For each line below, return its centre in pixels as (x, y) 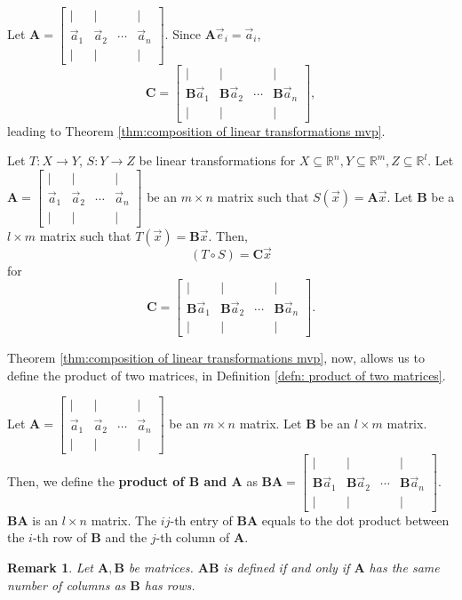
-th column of (193, 537)
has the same (404, 568)
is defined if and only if (287, 568)
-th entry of (201, 520)
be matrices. (161, 568)
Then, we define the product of (96, 480)
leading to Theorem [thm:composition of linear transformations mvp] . (196, 130)
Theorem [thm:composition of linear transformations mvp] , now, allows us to (216, 358)
